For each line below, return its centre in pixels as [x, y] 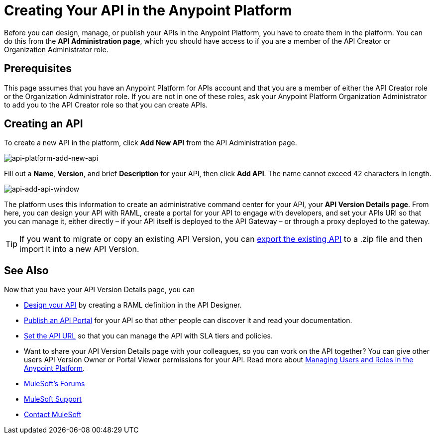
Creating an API [44, 124]
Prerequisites [38, 69]
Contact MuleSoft [53, 415]
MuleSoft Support [53, 399]
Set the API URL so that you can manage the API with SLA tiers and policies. [149, 336]
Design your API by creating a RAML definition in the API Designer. [133, 305]
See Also [26, 270]
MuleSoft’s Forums [54, 384]
